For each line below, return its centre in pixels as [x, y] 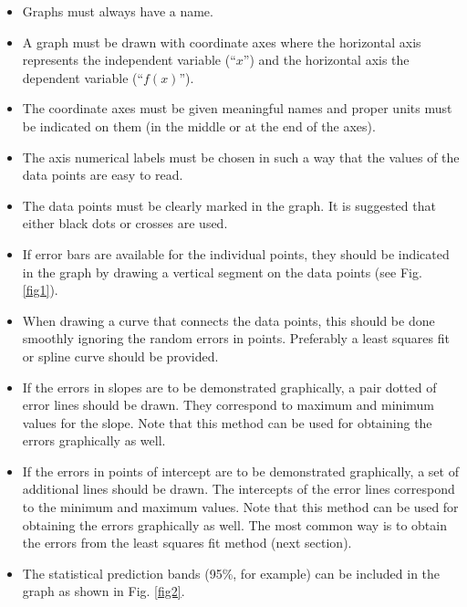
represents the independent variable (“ [129, 60]
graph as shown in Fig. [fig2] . [104, 591]
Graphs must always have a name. [118, 11]
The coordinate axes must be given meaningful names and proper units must [237, 108]
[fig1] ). [40, 290]
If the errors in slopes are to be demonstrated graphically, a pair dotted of [229, 387]
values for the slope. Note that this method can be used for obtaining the [227, 422]
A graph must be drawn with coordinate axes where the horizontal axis [222, 42]
